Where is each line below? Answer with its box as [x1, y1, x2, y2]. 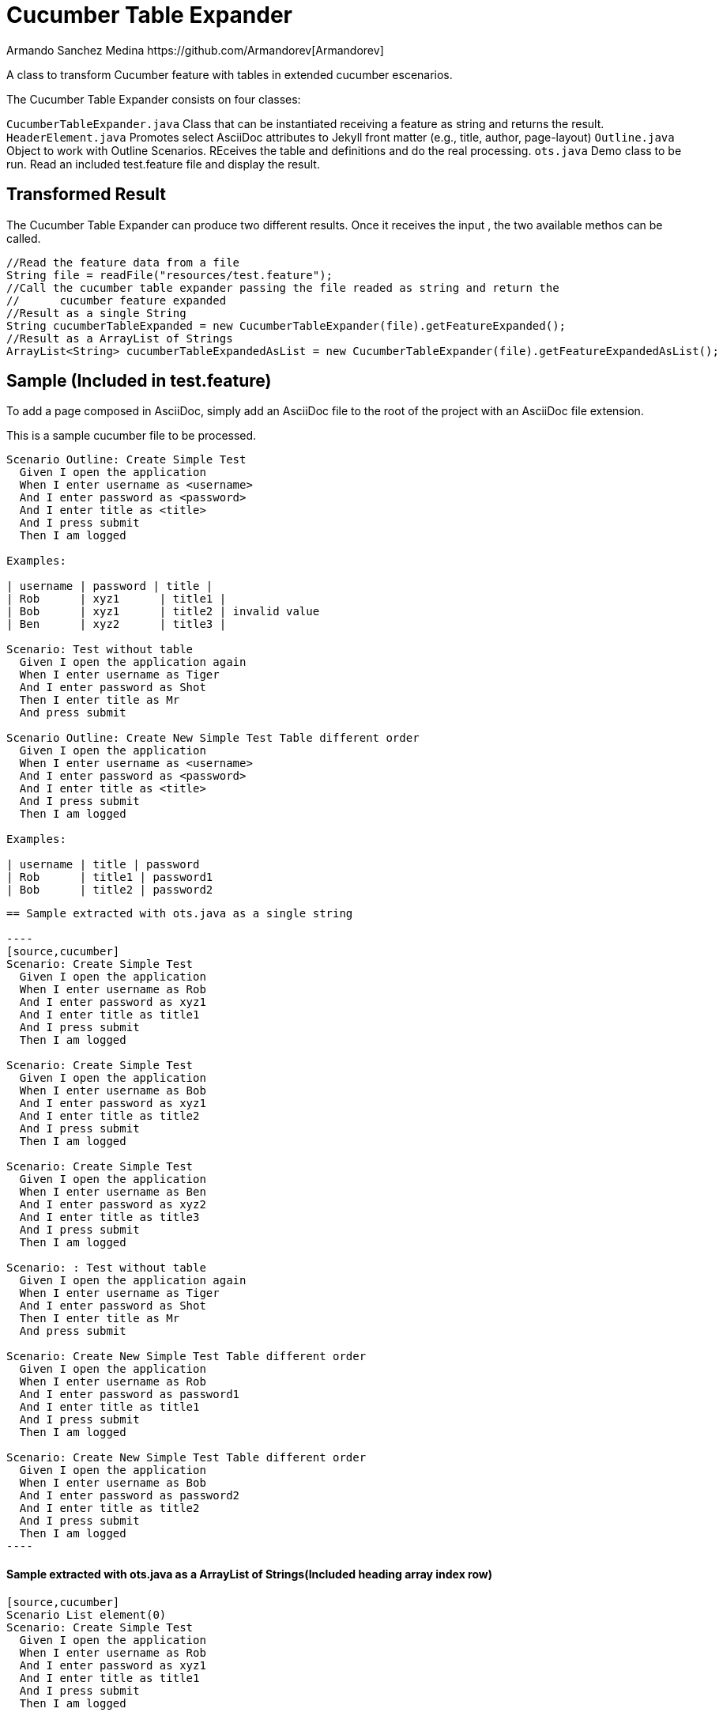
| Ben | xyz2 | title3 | [6, 618, 227, 631]
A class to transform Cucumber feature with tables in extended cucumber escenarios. [6, 67, 453, 81]
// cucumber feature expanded [6, 293, 227, 307]
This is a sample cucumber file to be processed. [6, 429, 257, 443]
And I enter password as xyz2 [19, 1198, 206, 1211]
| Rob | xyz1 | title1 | [6, 592, 227, 606]
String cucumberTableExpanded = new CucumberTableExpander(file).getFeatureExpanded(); [6, 319, 567, 332]
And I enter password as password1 [19, 1388, 240, 1401]
